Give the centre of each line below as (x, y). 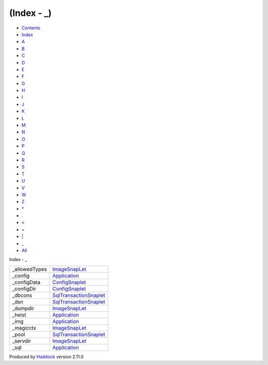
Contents (31, 28)
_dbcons (22, 295)
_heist (19, 315)
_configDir (24, 288)
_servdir (22, 341)
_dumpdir (23, 308)
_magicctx (24, 328)
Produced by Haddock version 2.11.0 (46, 357)
